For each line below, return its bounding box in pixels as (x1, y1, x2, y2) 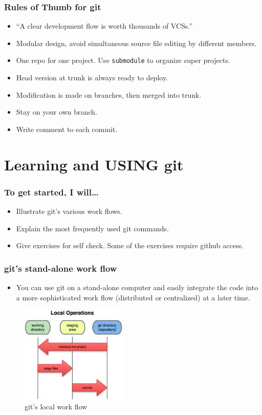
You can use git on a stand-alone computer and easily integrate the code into (16, 282, 258, 293)
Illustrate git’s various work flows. (16, 206, 122, 216)
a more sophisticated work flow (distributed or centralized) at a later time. (16, 292, 250, 302)
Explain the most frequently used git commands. (16, 223, 169, 233)
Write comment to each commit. (16, 123, 118, 134)
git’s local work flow (25, 401, 88, 412)
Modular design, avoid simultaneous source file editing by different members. (16, 37, 257, 48)
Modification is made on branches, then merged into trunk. (16, 89, 202, 100)
